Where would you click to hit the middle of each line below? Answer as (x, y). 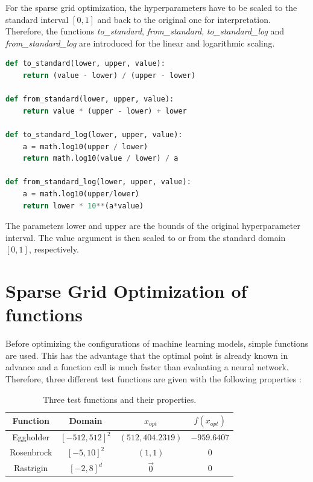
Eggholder (31, 437)
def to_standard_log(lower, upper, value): (94, 134)
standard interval (37, 19)
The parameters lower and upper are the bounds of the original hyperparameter (153, 226)
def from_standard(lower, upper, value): (90, 99)
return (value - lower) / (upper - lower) (109, 75)
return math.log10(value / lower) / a (100, 159)
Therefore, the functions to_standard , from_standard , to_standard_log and (145, 31)
